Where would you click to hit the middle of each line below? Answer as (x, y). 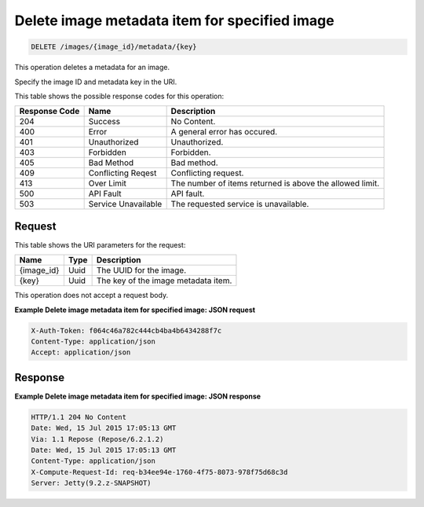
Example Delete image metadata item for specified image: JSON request (135, 310)
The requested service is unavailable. (240, 204)
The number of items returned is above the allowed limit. (275, 183)
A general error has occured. (224, 132)
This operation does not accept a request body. (91, 296)
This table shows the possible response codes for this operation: (119, 96)
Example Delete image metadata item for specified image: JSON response (138, 396)
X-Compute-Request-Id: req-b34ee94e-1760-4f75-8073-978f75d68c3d (159, 472)
